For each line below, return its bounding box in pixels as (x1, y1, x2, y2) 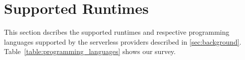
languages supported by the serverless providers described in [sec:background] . (4, 36, 242, 47)
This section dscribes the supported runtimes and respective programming (4, 27, 230, 37)
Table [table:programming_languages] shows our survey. (4, 46, 176, 57)
